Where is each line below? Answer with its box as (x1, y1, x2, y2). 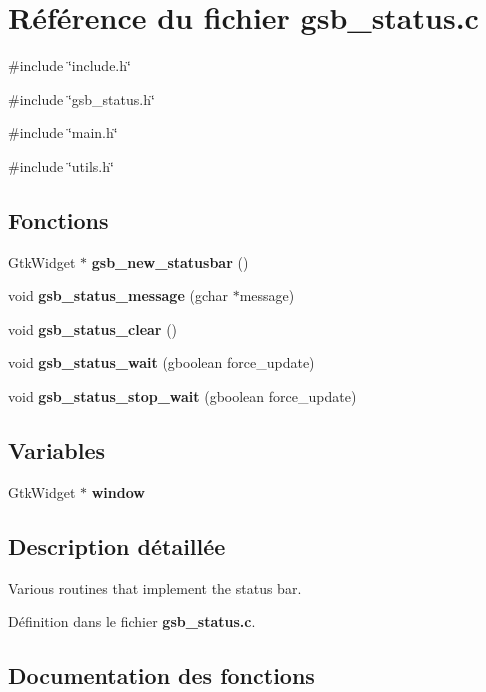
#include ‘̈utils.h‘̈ (8, 155, 114, 176)
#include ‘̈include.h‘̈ (8, 55, 131, 76)
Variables (8, 435, 106, 466)
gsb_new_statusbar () (91, 251, 249, 272)
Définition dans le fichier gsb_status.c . (8, 611, 256, 632)
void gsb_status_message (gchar (8, 285, 229, 306)
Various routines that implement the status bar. (8, 577, 302, 598)
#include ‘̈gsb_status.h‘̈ (8, 88, 155, 109)
